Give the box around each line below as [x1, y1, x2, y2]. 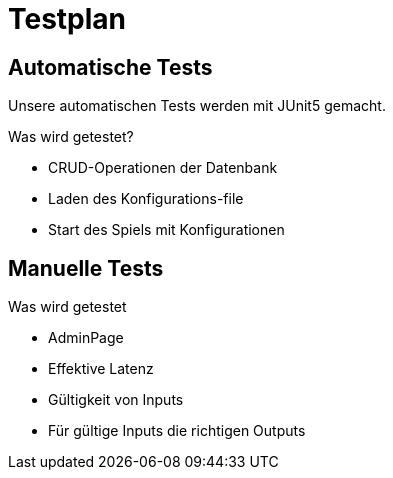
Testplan [8, 2, 127, 36]
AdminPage [48, 329, 124, 347]
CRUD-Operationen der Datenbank [48, 159, 278, 177]
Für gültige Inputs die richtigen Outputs [48, 422, 306, 440]
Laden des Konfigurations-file [48, 190, 244, 208]
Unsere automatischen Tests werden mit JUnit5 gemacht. [8, 97, 386, 115]
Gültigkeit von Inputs [48, 391, 184, 409]
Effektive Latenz [48, 360, 154, 378]
